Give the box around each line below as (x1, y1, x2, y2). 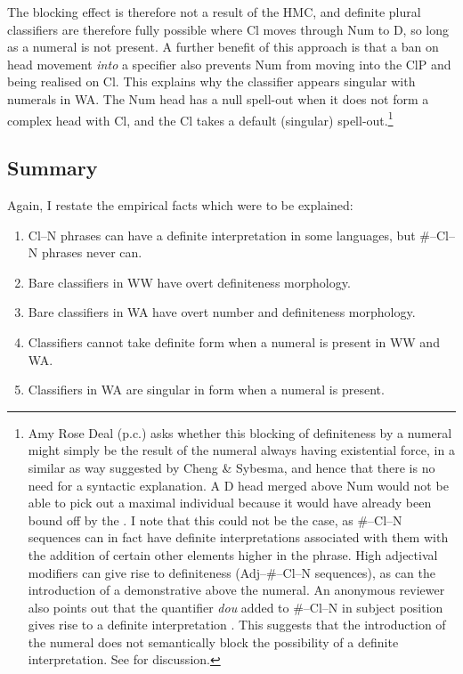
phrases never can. (41, 243, 142, 262)
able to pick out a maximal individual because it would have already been (28, 493, 432, 512)
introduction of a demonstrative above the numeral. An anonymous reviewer (28, 581, 445, 599)
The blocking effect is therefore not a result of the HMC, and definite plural (7, 3, 421, 20)
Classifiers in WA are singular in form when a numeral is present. (28, 380, 385, 399)
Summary (7, 154, 98, 182)
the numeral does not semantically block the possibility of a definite (28, 632, 399, 651)
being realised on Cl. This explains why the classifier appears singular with (7, 72, 416, 91)
